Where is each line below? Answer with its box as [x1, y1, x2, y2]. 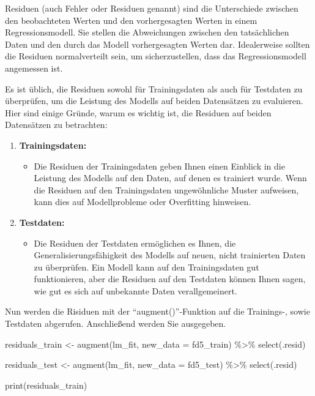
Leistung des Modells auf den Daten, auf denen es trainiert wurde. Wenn [34, 171, 307, 184]
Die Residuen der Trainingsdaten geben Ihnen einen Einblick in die [34, 159, 285, 172]
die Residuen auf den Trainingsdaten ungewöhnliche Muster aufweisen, [34, 183, 299, 196]
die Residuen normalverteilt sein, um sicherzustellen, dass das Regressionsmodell [5, 50, 306, 62]
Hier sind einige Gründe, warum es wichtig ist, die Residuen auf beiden [5, 106, 272, 119]
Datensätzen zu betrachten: [5, 118, 108, 131]
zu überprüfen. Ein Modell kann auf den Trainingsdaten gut [34, 260, 259, 273]
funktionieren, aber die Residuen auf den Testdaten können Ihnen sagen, [34, 272, 306, 285]
